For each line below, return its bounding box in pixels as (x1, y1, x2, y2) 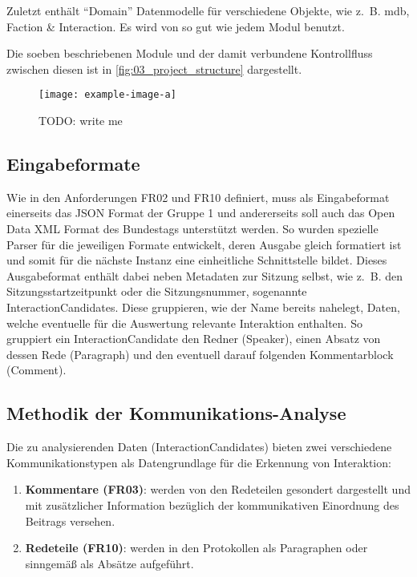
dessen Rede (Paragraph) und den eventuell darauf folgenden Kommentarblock (6, 345, 394, 362)
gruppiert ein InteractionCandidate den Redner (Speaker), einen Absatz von (6, 330, 381, 347)
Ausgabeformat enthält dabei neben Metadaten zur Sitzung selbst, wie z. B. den (6, 267, 403, 284)
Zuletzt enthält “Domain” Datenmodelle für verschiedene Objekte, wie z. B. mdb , (6, 2, 410, 18)
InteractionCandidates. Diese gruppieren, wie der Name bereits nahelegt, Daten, (6, 298, 400, 315)
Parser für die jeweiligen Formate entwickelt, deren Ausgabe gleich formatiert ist (6, 236, 402, 252)
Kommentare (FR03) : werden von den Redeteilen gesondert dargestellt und (25, 481, 411, 498)
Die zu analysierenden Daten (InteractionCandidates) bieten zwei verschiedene (6, 438, 392, 455)
